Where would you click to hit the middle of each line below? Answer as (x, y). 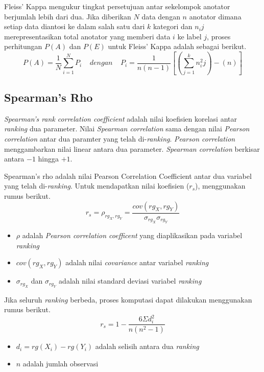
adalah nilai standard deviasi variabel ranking (130, 281)
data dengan (161, 16)
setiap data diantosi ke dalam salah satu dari (75, 26)
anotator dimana (215, 16)
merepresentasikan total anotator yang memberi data (87, 36)
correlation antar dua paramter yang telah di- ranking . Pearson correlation (120, 139)
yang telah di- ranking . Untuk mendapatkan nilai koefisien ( (97, 186)
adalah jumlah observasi (61, 363)
